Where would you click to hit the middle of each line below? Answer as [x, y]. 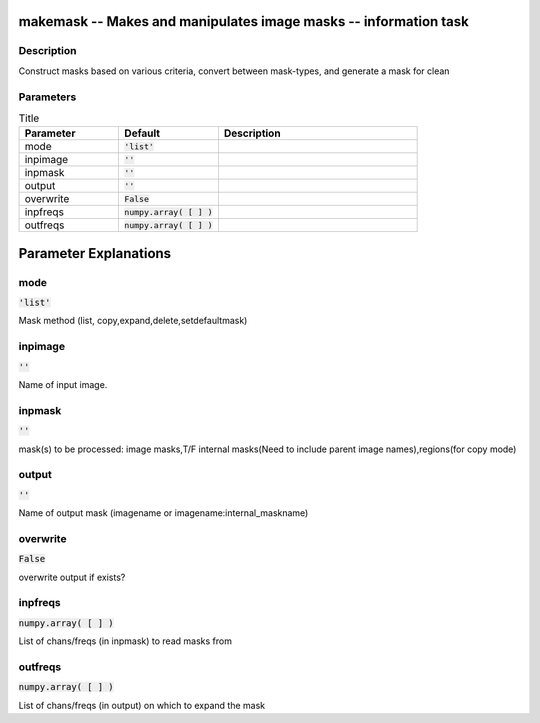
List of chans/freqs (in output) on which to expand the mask [142, 705]
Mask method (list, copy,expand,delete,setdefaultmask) [133, 321]
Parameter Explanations [95, 253]
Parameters [47, 97]
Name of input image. [63, 384]
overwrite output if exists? [72, 577]
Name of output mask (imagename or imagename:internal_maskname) [163, 513]
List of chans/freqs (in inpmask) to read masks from [125, 641]
